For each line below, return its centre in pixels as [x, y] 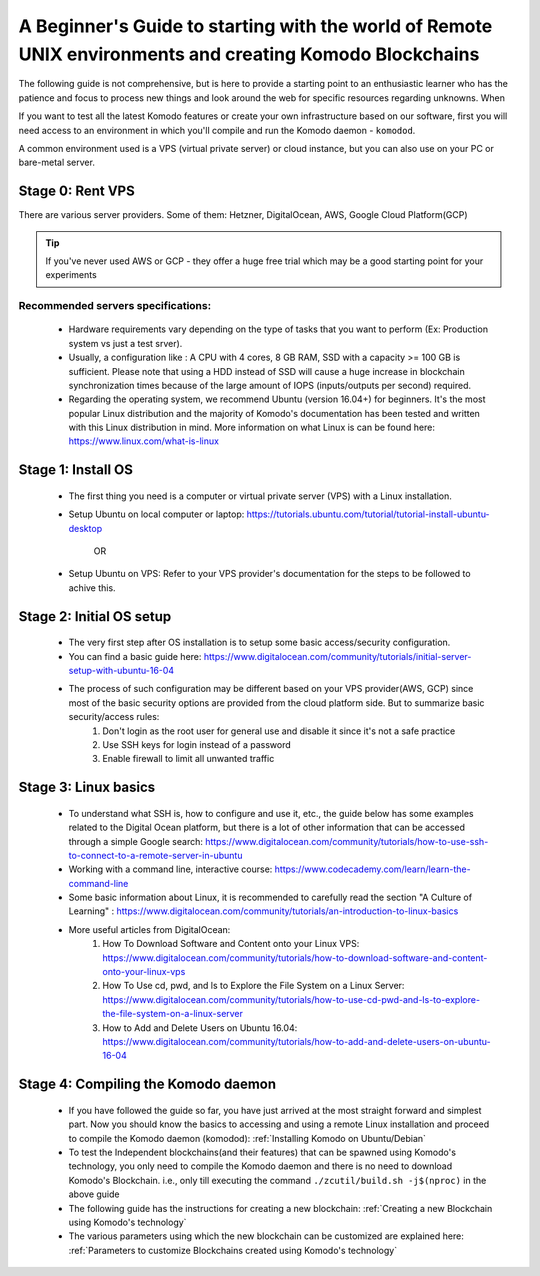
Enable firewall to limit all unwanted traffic [188, 759]
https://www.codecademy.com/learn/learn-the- [372, 869]
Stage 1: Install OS [76, 470]
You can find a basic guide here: [135, 656]
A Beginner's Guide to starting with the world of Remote [255, 26]
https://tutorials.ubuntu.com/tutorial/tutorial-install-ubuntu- [368, 514]
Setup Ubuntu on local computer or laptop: [156, 514]
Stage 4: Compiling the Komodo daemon [147, 1084]
